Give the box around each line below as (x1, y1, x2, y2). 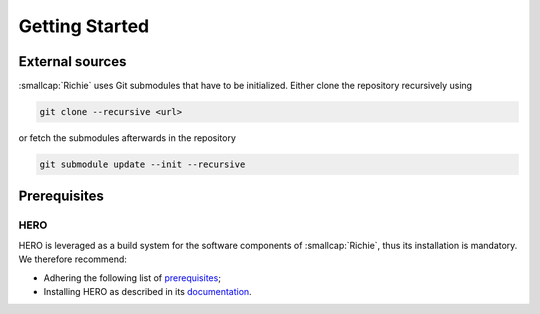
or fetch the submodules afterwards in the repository (18, 132, 237, 144)
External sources (18, 53, 127, 70)
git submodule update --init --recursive (39, 159, 246, 170)
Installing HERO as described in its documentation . (43, 285, 252, 297)
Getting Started (18, 15, 150, 37)
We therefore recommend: (18, 253, 127, 265)
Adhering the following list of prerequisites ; (43, 271, 222, 284)
